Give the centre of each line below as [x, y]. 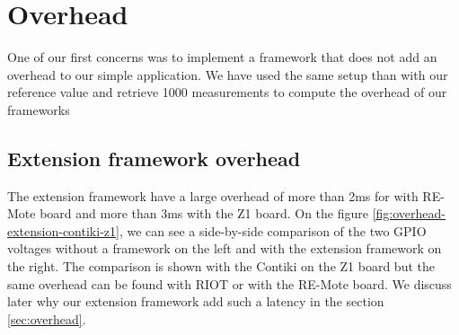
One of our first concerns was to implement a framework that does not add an [222, 57]
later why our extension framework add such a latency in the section [196, 301]
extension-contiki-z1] [63, 230]
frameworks [39, 109]
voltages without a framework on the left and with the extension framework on [225, 248]
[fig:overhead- [409, 213]
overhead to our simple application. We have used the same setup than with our [228, 74]
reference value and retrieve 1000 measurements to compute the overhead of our [227, 92]
